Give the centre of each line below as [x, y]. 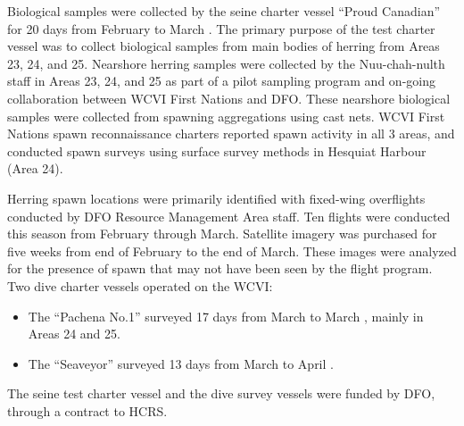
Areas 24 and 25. [74, 334]
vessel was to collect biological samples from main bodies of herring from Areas [224, 46]
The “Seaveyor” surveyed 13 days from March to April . [181, 363]
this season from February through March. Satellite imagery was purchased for [222, 234]
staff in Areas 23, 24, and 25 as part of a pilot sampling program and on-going [221, 81]
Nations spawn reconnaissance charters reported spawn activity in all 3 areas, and [231, 134]
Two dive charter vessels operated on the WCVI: [140, 285]
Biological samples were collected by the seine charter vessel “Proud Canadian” [224, 11]
